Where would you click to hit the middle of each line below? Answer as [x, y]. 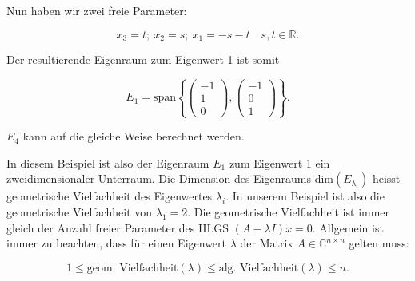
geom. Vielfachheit [132, 268]
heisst [386, 178]
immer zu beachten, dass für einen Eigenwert [117, 243]
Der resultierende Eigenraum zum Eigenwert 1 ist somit [143, 59]
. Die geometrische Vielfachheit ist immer [289, 212]
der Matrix [267, 243]
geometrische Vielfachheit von [80, 212]
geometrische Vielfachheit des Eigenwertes [110, 196]
